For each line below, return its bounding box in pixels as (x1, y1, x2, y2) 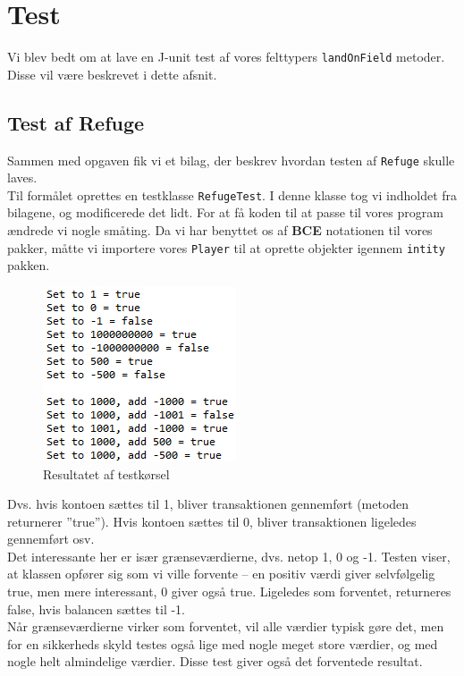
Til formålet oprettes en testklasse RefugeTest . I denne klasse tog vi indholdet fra (7, 185, 458, 204)
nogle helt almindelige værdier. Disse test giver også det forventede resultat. (7, 652, 423, 671)
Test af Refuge (7, 108, 145, 136)
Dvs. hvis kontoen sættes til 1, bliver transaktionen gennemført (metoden (7, 494, 409, 513)
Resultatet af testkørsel (43, 464, 170, 483)
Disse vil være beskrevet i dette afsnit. (7, 64, 217, 83)
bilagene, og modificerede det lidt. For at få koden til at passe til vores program (7, 203, 443, 222)
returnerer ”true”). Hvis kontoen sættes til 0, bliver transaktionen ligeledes (7, 511, 417, 530)
